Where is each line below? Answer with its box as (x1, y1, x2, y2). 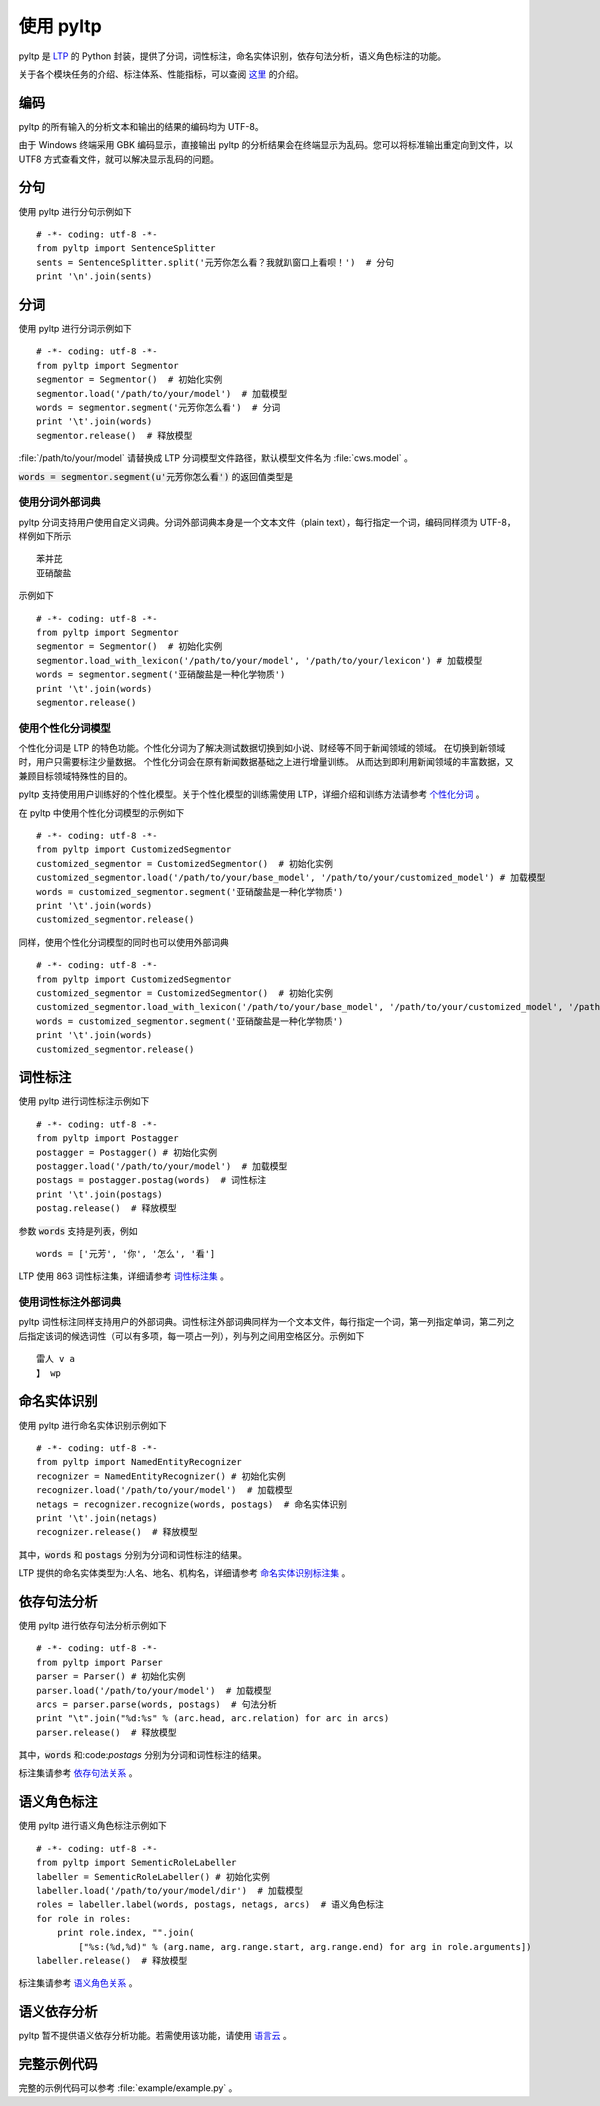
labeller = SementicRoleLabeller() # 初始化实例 (36, 1871, 270, 1882)
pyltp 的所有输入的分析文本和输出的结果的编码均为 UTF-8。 (18, 120, 264, 132)
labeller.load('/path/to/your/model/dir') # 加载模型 (36, 1885, 304, 1896)
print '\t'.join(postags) (36, 1188, 164, 1200)
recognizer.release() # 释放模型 (36, 1526, 199, 1538)
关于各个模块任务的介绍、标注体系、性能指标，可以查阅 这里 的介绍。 (18, 68, 304, 80)
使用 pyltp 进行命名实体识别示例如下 (18, 1419, 167, 1431)
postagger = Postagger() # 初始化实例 (36, 1146, 218, 1158)
